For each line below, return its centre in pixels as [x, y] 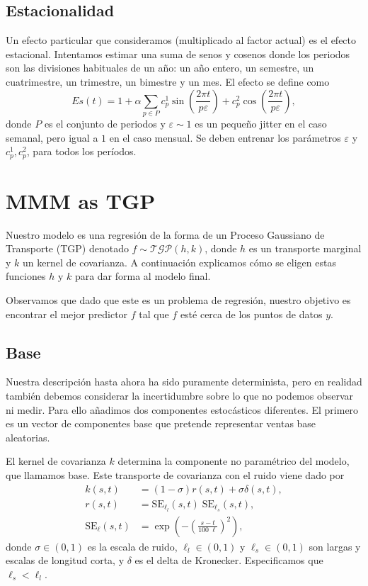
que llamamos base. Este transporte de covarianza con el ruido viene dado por [175, 475]
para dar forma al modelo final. [143, 276]
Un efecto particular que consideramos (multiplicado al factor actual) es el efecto [181, 40]
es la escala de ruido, [132, 546]
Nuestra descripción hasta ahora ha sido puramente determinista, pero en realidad [184, 382]
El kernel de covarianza [56, 461]
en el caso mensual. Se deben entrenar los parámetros [225, 137]
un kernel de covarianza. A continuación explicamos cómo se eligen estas [179, 262]
